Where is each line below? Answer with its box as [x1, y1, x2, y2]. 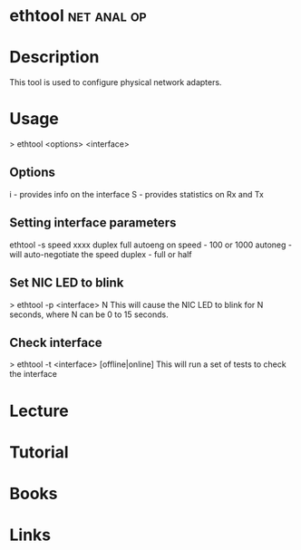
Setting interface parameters [9, 215, 177, 231]
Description [9, 47, 100, 68]
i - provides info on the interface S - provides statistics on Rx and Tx [9, 188, 265, 199]
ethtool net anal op [9, 5, 147, 26]
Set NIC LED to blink [9, 275, 124, 291]
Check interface [9, 334, 102, 350]
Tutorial [9, 441, 70, 462]
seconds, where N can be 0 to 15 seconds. [9, 309, 170, 320]
